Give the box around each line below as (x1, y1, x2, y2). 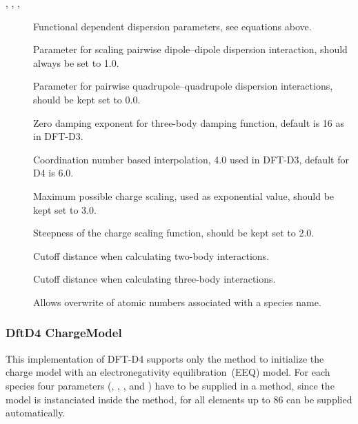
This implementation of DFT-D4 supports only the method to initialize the (6, 351, 324, 365)
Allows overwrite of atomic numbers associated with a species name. (33, 294, 321, 309)
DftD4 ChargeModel (6, 324, 122, 341)
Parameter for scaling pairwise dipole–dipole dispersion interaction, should (33, 42, 348, 57)
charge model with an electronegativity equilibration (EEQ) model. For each (6, 365, 330, 379)
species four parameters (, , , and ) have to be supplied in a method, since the (6, 378, 335, 392)
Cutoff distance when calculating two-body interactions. (33, 248, 270, 263)
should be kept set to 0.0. (33, 92, 141, 106)
